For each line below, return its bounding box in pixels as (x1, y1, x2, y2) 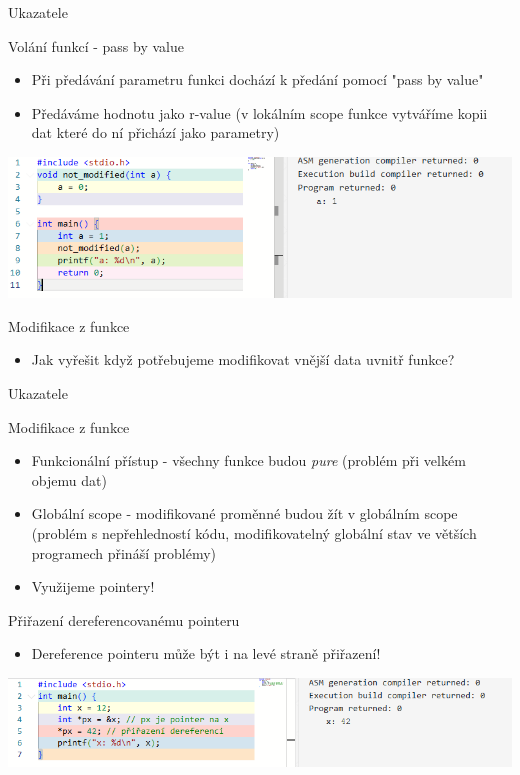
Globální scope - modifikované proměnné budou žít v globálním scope (31, 503, 458, 524)
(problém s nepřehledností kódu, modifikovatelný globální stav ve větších (31, 523, 477, 544)
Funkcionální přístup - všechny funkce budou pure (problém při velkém (31, 450, 466, 471)
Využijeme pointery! (31, 576, 155, 597)
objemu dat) (31, 469, 107, 490)
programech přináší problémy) (31, 542, 216, 563)
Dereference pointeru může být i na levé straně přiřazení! (31, 643, 381, 664)
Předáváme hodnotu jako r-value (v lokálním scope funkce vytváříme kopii (31, 102, 488, 123)
